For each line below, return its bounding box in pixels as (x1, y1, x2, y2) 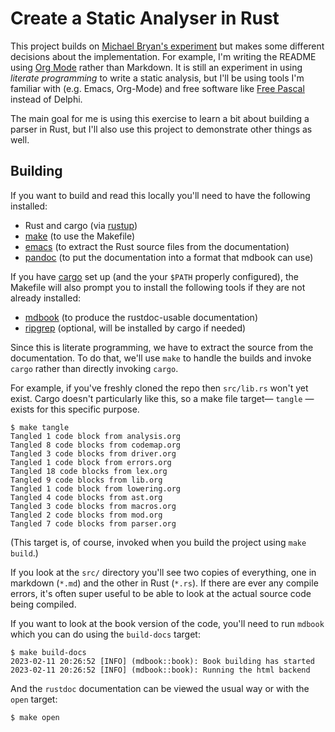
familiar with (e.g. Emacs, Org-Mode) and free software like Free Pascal (10, 82, 305, 94)
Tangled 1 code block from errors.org (10, 457, 172, 467)
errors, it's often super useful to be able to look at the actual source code (10, 587, 312, 599)
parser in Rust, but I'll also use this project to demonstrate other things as (10, 123, 313, 135)
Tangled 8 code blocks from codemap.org (10, 440, 182, 450)
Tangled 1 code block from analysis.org (10, 431, 182, 441)
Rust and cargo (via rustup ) (24, 219, 138, 231)
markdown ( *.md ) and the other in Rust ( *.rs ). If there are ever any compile (10, 577, 319, 589)
